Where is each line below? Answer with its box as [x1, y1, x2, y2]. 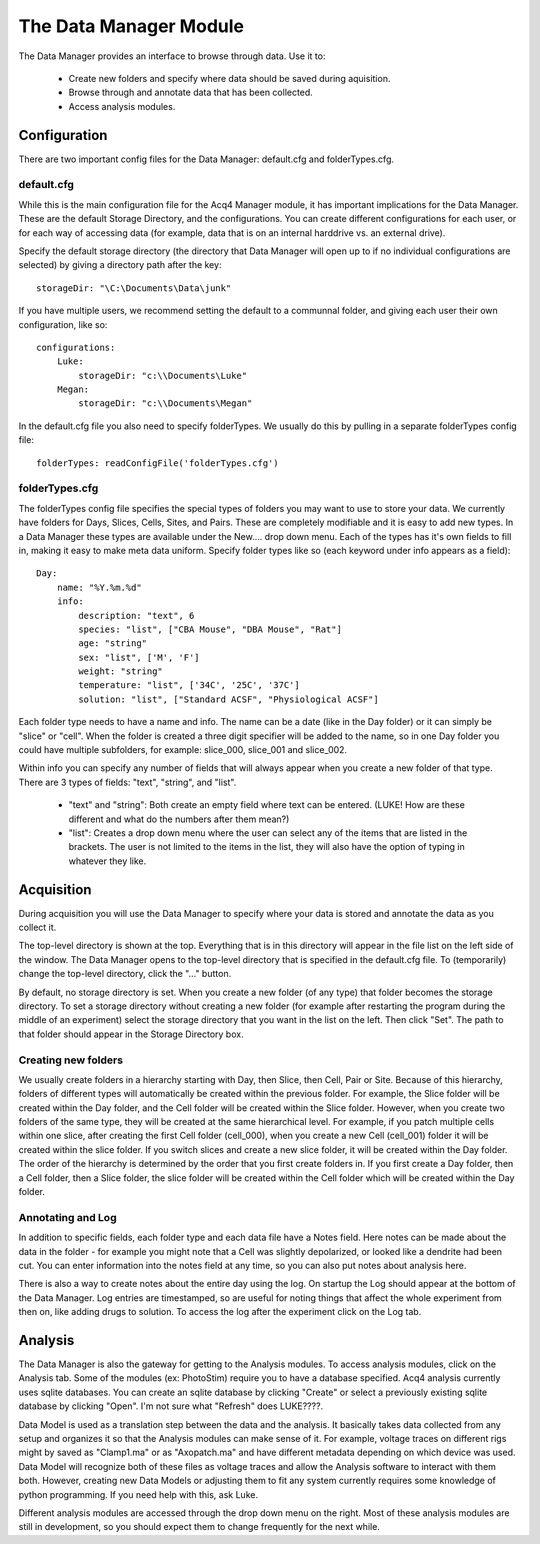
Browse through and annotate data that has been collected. [68, 86, 314, 99]
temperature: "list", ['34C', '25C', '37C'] [78, 680, 300, 691]
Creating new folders [18, 1053, 124, 1067]
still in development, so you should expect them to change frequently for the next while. [18, 1521, 380, 1533]
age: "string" [78, 638, 148, 649]
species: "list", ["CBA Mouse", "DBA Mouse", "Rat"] [78, 623, 342, 635]
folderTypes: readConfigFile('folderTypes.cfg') [36, 457, 279, 469]
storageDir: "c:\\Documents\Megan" [78, 398, 253, 409]
